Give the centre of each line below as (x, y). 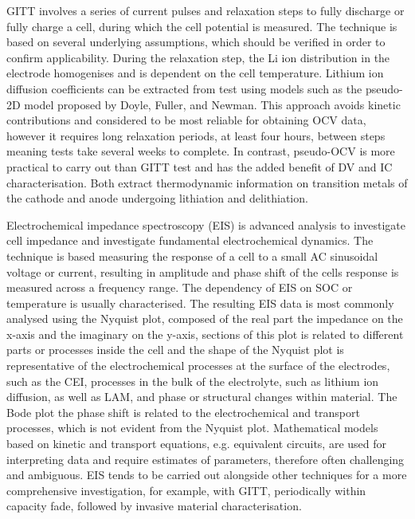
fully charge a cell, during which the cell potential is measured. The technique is (202, 26)
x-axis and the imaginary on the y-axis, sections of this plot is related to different (205, 334)
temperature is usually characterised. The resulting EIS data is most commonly (200, 303)
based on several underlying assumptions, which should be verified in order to (196, 42)
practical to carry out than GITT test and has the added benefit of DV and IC (200, 166)
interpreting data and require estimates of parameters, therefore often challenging (206, 459)
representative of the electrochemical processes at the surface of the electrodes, (198, 366)
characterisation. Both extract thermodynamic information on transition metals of (207, 182)
